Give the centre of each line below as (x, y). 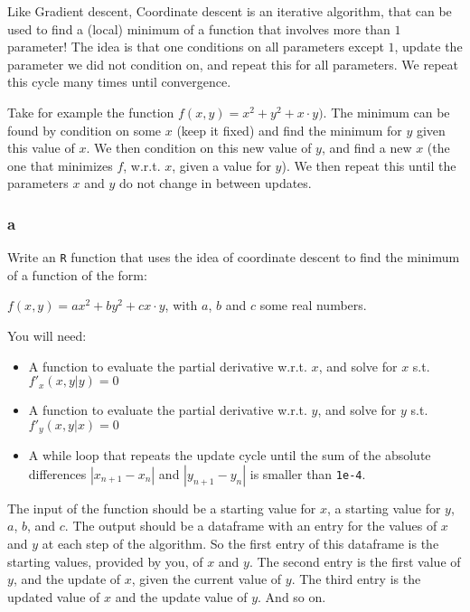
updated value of (54, 596)
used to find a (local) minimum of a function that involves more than (199, 28)
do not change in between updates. (215, 183)
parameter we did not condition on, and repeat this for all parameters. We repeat (233, 64)
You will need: (47, 335)
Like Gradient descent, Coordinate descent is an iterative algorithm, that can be (230, 11)
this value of (41, 148)
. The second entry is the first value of (355, 561)
